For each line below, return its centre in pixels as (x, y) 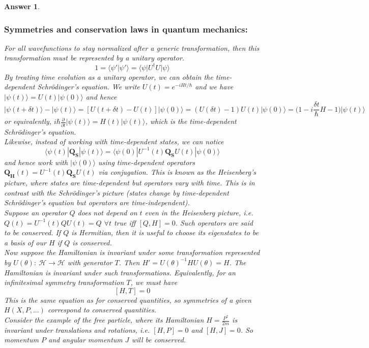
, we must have (154, 282)
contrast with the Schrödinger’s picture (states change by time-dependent (117, 192)
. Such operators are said (214, 222)
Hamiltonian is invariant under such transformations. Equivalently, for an (120, 272)
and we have (214, 87)
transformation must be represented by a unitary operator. (94, 58)
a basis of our (25, 242)
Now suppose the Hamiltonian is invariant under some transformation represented (132, 252)
